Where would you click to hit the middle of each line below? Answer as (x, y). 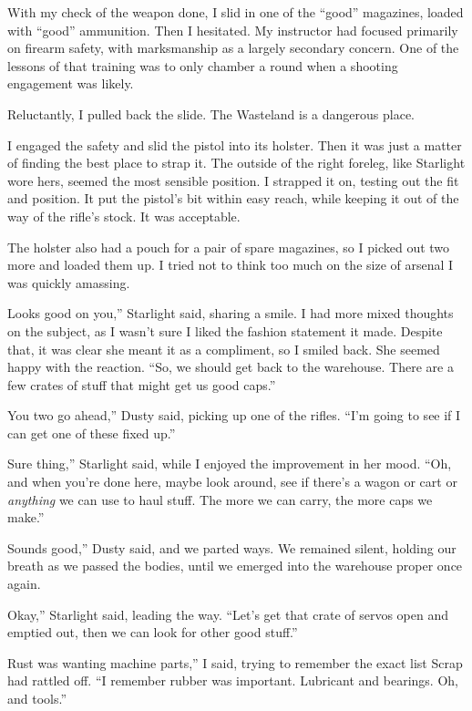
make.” (26, 517)
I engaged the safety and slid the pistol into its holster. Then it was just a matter (235, 144)
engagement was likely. (71, 83)
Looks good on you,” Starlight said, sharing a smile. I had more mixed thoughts (231, 313)
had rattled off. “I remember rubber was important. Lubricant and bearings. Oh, (233, 680)
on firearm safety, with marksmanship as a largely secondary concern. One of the (233, 48)
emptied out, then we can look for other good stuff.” (153, 632)
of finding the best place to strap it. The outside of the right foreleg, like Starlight (236, 163)
